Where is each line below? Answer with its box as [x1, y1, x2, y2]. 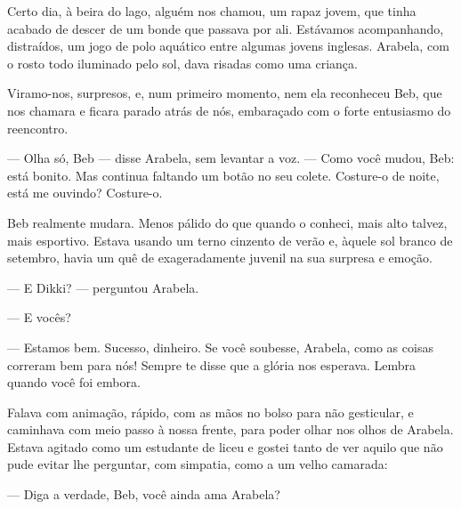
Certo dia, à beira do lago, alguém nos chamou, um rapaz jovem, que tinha [7, 2, 417, 20]
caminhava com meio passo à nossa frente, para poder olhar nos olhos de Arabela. [7, 420, 454, 439]
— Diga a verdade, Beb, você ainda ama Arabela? [7, 485, 280, 504]
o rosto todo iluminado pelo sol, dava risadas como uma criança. [7, 53, 358, 72]
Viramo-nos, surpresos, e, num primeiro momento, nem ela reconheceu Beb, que [7, 84, 442, 102]
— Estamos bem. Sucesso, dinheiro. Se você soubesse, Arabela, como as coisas [7, 337, 433, 356]
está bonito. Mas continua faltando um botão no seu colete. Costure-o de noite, [7, 166, 440, 184]
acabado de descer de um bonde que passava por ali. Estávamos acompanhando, [7, 19, 444, 37]
